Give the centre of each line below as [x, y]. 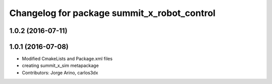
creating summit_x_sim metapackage [60, 65]
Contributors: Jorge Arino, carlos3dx [60, 72]
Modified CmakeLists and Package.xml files [67, 59]
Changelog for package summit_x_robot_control [113, 13]
